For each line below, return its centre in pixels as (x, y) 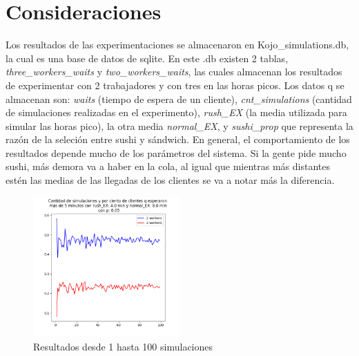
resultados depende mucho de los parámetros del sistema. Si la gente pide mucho (176, 152)
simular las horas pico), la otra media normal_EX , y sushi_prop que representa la (179, 125)
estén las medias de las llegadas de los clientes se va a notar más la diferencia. (170, 180)
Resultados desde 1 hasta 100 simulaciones (123, 346)
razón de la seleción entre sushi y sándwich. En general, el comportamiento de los (178, 139)
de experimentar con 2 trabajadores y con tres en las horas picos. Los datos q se (175, 85)
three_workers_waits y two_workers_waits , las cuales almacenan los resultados (174, 72)
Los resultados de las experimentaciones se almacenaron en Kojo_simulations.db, (177, 45)
